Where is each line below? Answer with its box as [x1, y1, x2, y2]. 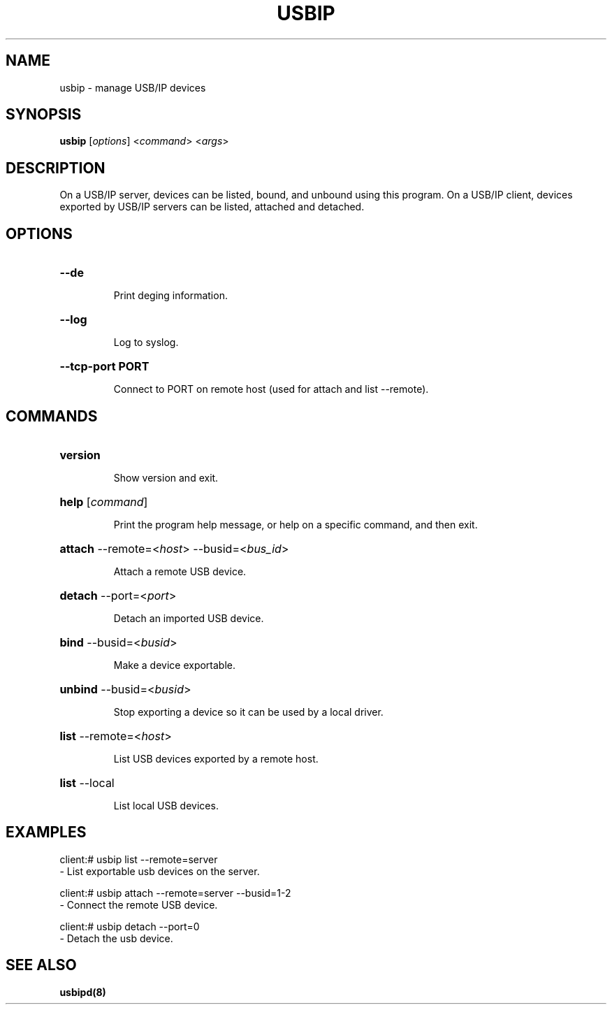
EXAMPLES [6, 823, 87, 842]
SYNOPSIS [6, 106, 82, 124]
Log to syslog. [113, 336, 179, 349]
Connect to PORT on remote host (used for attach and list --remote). [113, 383, 429, 396]
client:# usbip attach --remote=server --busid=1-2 [59, 886, 291, 899]
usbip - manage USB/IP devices [59, 81, 206, 94]
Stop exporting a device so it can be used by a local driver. [113, 705, 384, 718]
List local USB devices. [113, 799, 219, 811]
